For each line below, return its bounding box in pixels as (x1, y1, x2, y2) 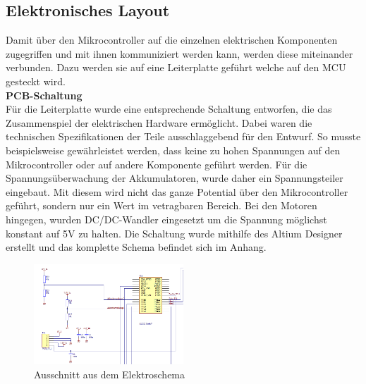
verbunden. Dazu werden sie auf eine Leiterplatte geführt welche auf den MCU (6, 60, 346, 75)
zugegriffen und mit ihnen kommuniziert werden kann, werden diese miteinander (6, 46, 353, 61)
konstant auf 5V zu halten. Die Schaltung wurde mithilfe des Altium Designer (6, 225, 343, 240)
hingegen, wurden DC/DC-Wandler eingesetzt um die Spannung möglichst (6, 211, 327, 226)
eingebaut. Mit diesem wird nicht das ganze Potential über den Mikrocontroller (6, 184, 348, 199)
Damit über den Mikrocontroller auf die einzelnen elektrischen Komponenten (6, 32, 338, 47)
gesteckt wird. (6, 73, 66, 88)
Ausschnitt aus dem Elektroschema (34, 366, 185, 381)
